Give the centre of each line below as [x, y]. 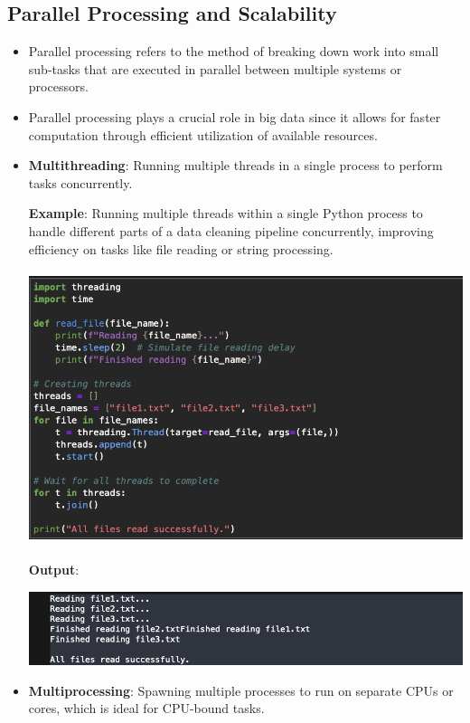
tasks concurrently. [80, 182]
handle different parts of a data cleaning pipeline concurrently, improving [231, 230]
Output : [54, 570]
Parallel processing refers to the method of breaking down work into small [234, 51]
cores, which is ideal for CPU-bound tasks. [146, 708]
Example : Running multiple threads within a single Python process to [226, 213]
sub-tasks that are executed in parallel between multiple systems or [215, 68]
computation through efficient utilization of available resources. [203, 134]
